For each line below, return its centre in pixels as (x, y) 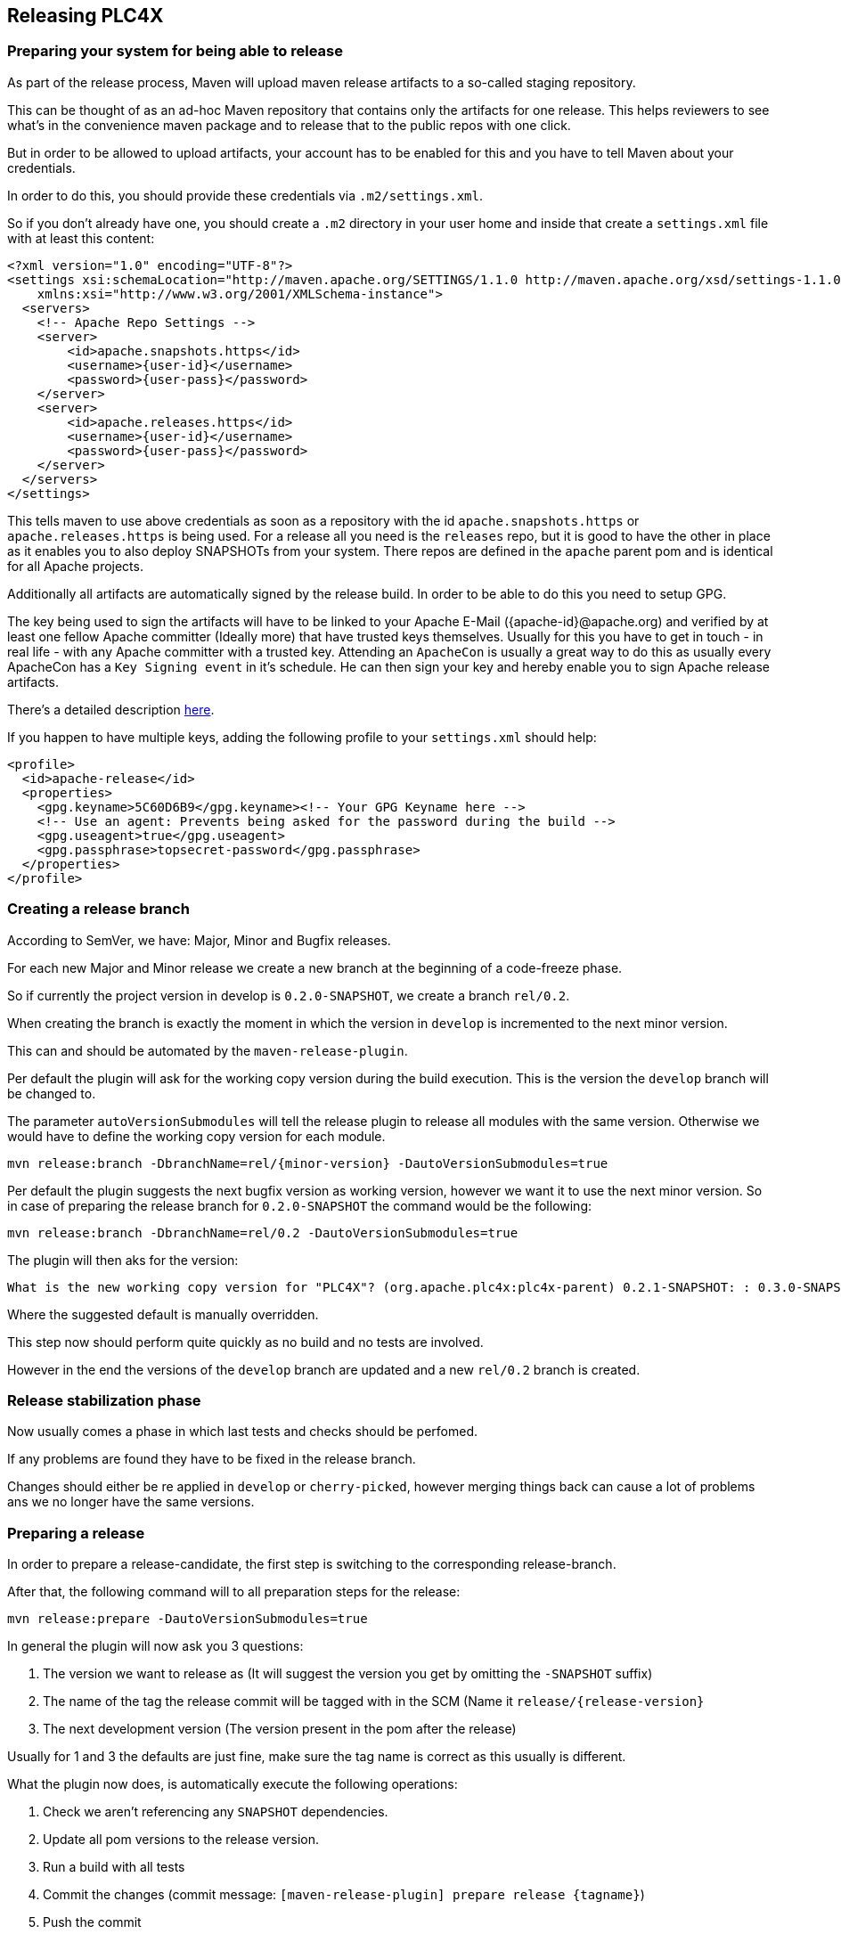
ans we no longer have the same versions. (131, 1502)
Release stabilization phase (104, 1400)
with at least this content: (81, 238)
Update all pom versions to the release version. (181, 1840)
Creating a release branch (98, 909)
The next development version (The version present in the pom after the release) (280, 1729)
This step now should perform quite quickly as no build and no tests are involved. (245, 1342)
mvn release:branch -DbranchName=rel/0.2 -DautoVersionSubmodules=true (263, 1232)
